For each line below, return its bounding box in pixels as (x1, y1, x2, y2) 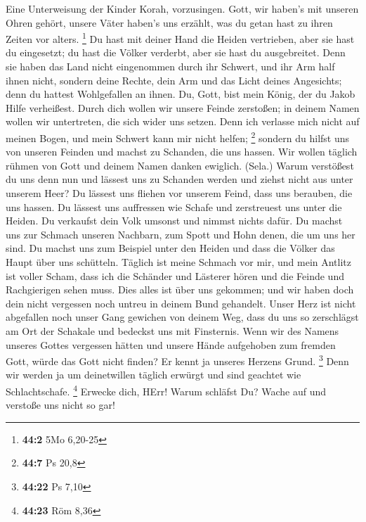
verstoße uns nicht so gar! (6, 397, 115, 412)
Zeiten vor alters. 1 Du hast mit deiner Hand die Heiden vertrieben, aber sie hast (6, 30, 355, 46)
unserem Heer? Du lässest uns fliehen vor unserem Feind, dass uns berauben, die (6, 186, 353, 200)
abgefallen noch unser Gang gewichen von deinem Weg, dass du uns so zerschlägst (6, 310, 359, 324)
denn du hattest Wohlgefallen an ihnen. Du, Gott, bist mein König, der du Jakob (6, 87, 355, 101)
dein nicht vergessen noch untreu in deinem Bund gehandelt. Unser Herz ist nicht (6, 295, 356, 310)
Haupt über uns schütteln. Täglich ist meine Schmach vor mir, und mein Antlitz (6, 255, 351, 269)
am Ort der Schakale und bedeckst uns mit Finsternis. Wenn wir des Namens (6, 323, 339, 338)
